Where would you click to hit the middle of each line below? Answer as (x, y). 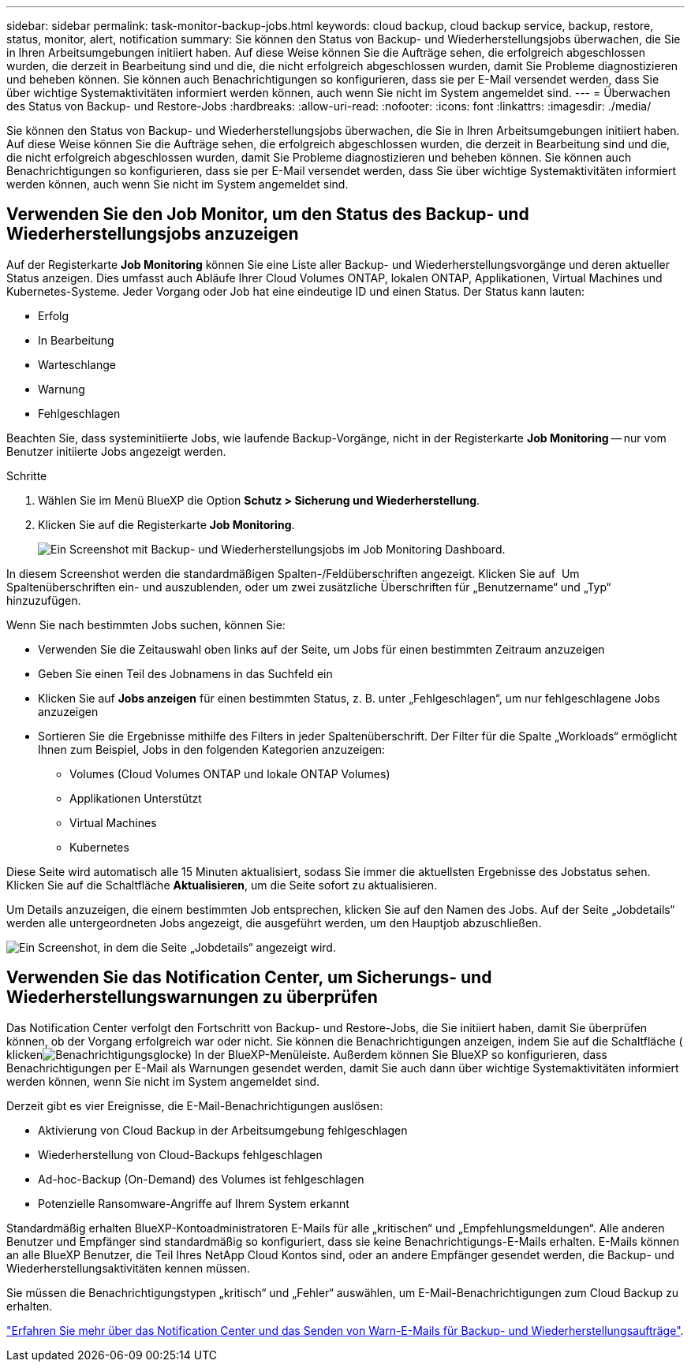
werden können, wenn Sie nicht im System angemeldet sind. (163, 1081)
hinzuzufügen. (44, 600)
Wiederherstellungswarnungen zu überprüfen (192, 997)
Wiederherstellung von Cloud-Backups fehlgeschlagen (180, 1154)
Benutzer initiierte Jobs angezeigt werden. (116, 451)
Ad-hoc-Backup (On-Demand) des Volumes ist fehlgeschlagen (201, 1179)
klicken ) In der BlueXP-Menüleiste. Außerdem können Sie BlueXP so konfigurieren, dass (307, 1054)
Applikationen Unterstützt (136, 798)
